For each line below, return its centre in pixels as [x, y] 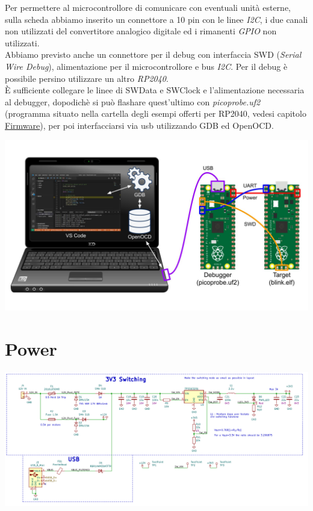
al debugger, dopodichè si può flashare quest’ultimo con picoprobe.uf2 [133, 101]
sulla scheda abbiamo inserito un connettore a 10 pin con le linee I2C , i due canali [156, 19]
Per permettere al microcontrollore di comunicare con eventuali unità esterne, [148, 7]
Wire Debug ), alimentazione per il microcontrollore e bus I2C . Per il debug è [146, 66]
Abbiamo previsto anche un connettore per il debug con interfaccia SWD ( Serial [153, 54]
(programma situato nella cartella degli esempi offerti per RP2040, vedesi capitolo [156, 113]
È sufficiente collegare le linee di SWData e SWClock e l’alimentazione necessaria [155, 90]
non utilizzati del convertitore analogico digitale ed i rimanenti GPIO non [141, 31]
